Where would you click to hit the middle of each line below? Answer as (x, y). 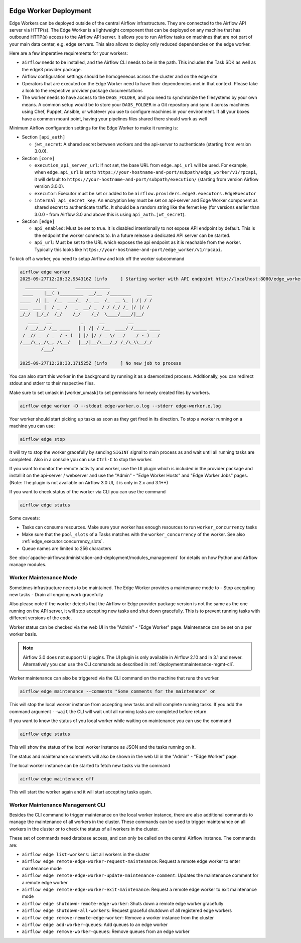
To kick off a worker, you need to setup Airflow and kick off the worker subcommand (97, 259)
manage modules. (28, 565)
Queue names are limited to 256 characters (66, 548)
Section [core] (38, 158)
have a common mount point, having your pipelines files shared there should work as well (114, 118)
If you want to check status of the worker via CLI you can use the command (88, 492)
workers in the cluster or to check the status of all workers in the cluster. (84, 829)
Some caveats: (25, 518)
